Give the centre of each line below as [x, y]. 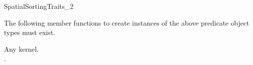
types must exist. [30, 32]
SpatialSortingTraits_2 [39, 6]
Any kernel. [21, 49]
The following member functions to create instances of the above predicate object [127, 22]
